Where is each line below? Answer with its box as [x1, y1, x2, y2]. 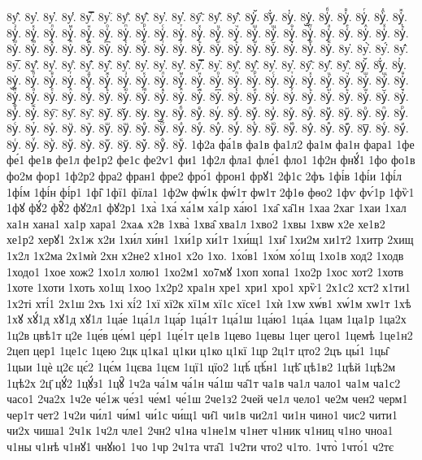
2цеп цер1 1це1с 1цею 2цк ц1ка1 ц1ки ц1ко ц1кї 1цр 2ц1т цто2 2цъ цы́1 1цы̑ [7, 342, 389, 359]
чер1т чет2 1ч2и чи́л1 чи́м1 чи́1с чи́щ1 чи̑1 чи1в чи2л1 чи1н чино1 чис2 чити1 [7, 406, 398, 423]
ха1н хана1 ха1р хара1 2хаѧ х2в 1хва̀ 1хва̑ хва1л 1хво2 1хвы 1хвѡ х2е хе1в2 [7, 215, 385, 232]
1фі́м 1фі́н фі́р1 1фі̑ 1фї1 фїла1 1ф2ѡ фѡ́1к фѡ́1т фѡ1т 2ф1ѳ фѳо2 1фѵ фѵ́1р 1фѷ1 [7, 183, 415, 200]
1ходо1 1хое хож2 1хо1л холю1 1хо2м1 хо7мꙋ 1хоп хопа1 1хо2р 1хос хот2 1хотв [7, 263, 404, 280]
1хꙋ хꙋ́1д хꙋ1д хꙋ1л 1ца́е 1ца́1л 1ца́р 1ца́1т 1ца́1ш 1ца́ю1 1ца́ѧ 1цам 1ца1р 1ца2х [7, 310, 407, 328]
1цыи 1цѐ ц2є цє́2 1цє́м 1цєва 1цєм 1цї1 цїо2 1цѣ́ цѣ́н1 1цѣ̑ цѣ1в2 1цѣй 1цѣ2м [7, 358, 396, 375]
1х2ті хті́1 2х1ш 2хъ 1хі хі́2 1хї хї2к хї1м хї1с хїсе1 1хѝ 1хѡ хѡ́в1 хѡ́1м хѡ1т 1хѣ [7, 294, 411, 311]
